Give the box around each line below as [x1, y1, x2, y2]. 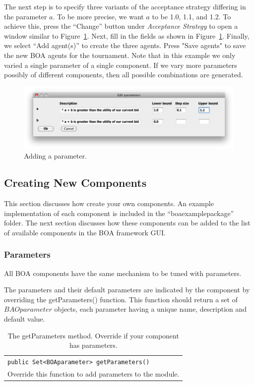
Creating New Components [4, 175, 147, 190]
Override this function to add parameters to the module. [7, 368, 180, 379]
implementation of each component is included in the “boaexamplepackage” [4, 208, 234, 218]
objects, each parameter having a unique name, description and [54, 304, 247, 314]
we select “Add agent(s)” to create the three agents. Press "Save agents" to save [4, 40, 246, 51]
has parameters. [69, 340, 118, 350]
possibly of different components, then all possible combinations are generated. [4, 69, 243, 80]
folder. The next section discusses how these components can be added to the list [4, 218, 251, 228]
